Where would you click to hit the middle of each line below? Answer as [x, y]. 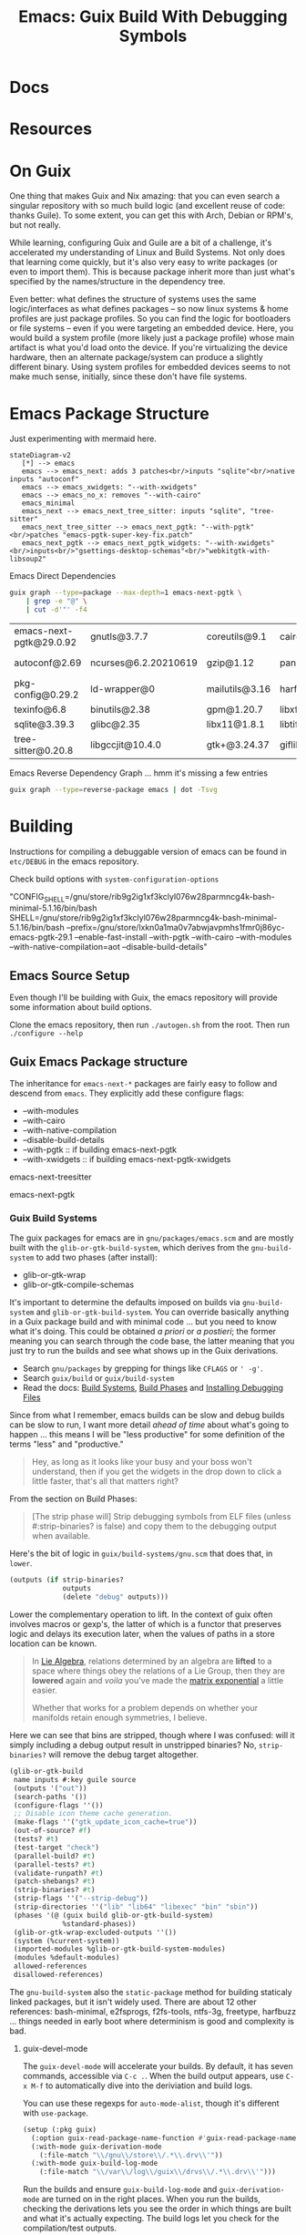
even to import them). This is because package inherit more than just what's [153, 272]
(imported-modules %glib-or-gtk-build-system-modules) [119, 1949]
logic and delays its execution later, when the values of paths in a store [142, 1634]
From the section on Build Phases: [73, 1499]
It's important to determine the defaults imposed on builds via [125, 1303]
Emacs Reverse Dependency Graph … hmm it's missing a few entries [139, 773]
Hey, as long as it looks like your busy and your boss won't [142, 1462]
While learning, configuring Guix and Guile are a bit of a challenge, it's [141, 242]
